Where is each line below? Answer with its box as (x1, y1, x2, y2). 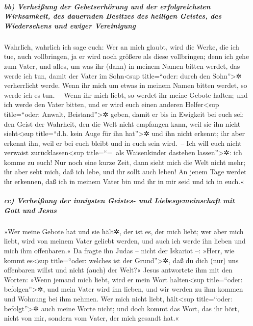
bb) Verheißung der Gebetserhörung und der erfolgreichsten (4, 1, 211, 11)
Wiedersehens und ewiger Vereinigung (4, 20, 136, 30)
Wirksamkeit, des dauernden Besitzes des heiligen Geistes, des (4, 11, 222, 21)
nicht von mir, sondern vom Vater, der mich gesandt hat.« (4, 313, 179, 323)
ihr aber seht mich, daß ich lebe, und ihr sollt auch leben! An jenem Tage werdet (4, 166, 247, 177)
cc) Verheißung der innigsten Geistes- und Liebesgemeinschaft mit (4, 195, 235, 206)
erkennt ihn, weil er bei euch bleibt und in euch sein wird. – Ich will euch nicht (4, 137, 242, 148)
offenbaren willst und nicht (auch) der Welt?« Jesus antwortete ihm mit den (4, 265, 233, 275)
